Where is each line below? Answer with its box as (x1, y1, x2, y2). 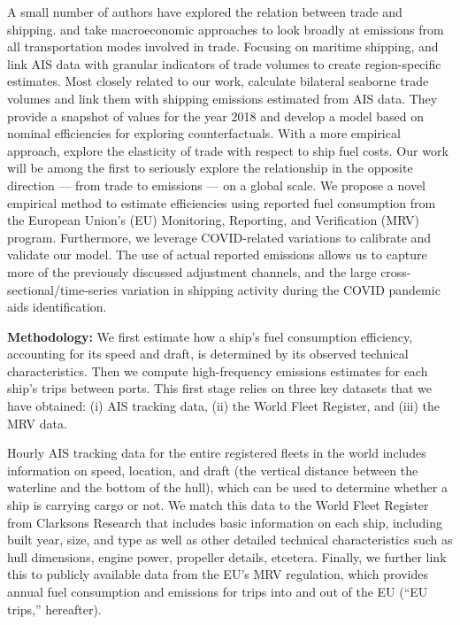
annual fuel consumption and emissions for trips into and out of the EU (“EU (7, 583, 428, 600)
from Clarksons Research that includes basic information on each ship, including (7, 513, 442, 531)
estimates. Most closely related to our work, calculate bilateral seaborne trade (7, 72, 429, 90)
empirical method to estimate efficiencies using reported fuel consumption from (7, 193, 436, 212)
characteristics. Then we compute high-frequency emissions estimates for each (7, 361, 428, 380)
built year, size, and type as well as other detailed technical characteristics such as (7, 530, 453, 549)
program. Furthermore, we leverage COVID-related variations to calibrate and (7, 228, 432, 246)
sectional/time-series (7, 280, 118, 298)
